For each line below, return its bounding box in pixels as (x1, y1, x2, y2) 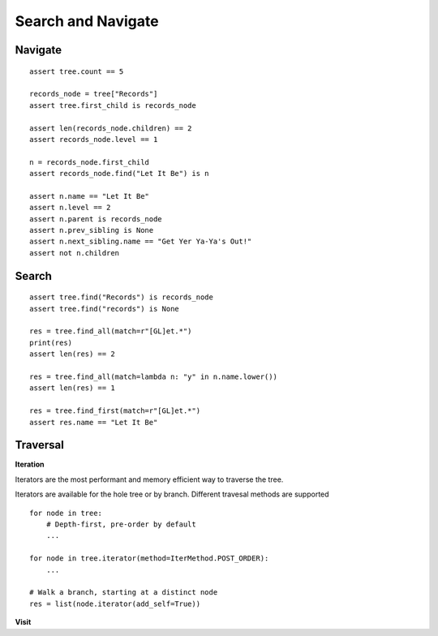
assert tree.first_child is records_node (29, 101, 196, 110)
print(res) (29, 337, 73, 347)
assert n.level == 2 (29, 203, 111, 213)
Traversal (15, 438, 64, 452)
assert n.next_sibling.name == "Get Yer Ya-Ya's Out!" (29, 237, 252, 247)
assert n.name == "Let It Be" (29, 191, 150, 200)
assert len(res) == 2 (29, 350, 115, 359)
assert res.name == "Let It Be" (29, 418, 158, 427)
